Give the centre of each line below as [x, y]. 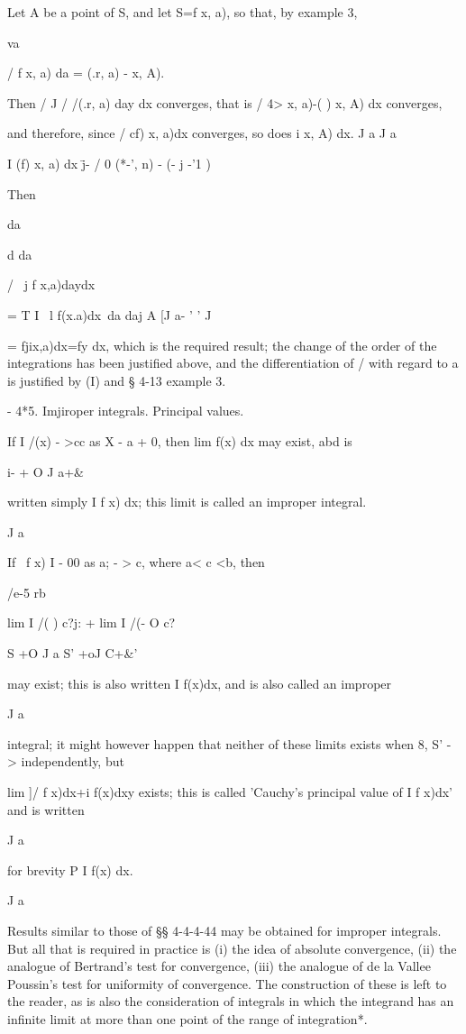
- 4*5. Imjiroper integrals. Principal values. [126, 411]
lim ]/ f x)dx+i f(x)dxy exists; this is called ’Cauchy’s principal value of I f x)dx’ [230, 792]
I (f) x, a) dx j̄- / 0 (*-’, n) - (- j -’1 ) [109, 163]
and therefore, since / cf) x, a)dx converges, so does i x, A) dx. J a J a [202, 133]
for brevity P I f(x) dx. [70, 869]
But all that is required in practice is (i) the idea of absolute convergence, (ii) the [232, 948]
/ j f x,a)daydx [51, 284]
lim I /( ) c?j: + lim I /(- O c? [91, 622]
